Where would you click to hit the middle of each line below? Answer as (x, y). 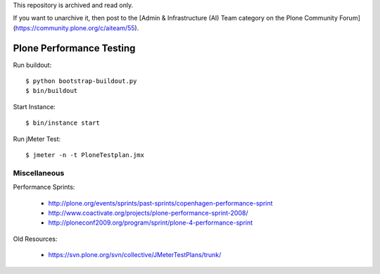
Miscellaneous (39, 173)
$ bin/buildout (52, 91)
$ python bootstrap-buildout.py (81, 81)
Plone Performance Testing (74, 48)
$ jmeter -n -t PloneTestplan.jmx (85, 155)
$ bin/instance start (63, 123)
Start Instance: (34, 106)
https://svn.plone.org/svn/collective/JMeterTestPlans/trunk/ (135, 255)
